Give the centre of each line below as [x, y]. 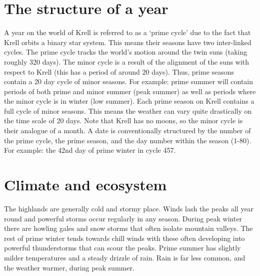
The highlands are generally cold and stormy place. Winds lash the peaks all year [129, 208]
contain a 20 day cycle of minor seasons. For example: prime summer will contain [129, 81]
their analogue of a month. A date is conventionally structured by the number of [127, 130]
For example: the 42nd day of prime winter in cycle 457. [90, 150]
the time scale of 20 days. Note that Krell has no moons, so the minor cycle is [123, 120]
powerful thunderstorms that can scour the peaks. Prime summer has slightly [122, 248]
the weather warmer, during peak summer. [69, 267]
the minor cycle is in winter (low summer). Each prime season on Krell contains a [129, 101]
